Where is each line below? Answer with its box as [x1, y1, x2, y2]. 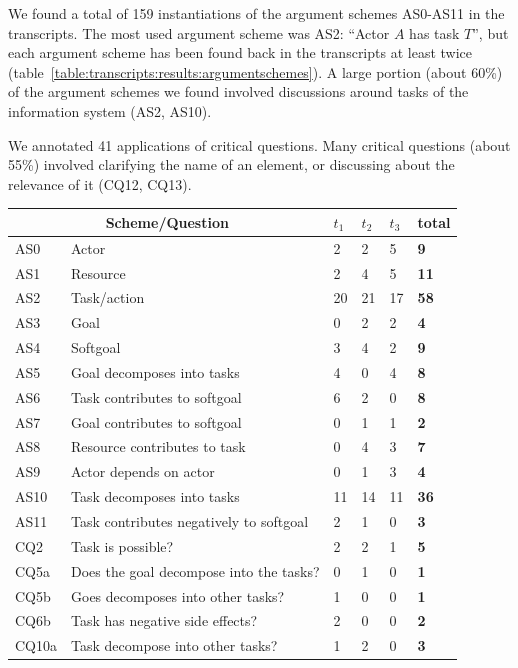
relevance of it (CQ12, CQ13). [8, 173, 192, 194]
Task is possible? [71, 535, 174, 556]
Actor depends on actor [71, 461, 215, 482]
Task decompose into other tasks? [71, 635, 278, 656]
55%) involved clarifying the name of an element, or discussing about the [8, 154, 455, 175]
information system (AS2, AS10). [8, 100, 212, 121]
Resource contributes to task [71, 436, 246, 457]
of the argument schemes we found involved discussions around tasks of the [8, 81, 469, 102]
